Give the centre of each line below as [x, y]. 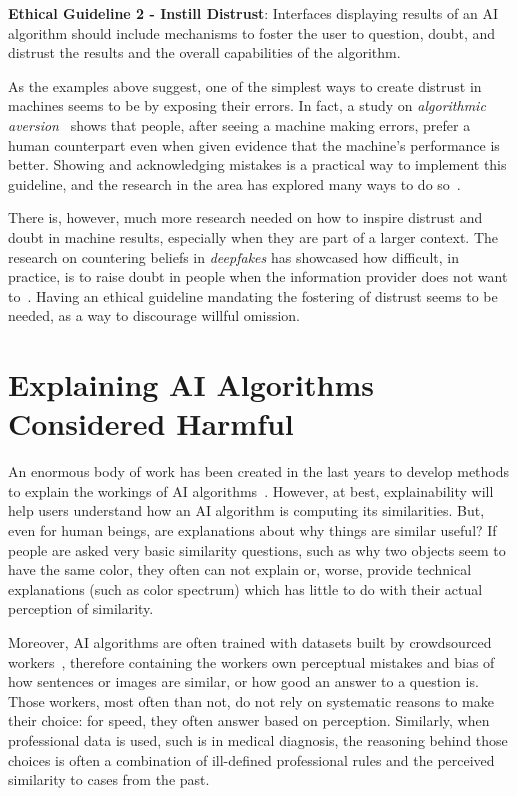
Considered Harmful [151, 423]
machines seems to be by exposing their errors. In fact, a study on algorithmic [247, 105]
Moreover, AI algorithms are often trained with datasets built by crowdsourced [250, 641]
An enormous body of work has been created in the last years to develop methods [259, 471]
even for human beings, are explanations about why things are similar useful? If [252, 530]
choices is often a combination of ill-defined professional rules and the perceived [251, 759]
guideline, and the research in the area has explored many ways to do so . [234, 183]
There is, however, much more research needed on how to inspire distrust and [245, 217]
